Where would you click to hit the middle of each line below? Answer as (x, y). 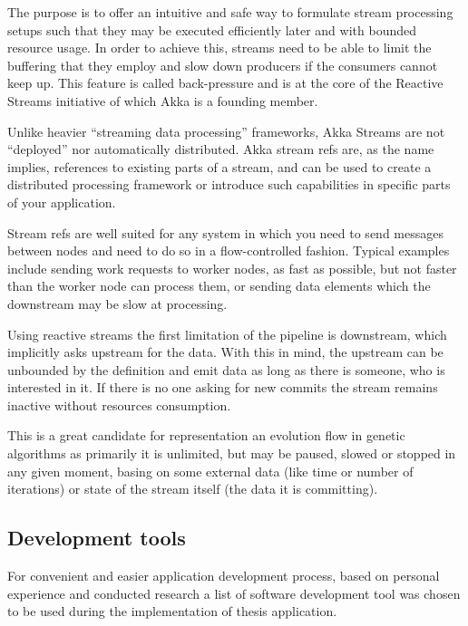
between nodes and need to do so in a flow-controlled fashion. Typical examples (229, 250)
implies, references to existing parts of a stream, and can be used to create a (219, 166)
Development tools (97, 538)
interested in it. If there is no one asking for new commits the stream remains (223, 387)
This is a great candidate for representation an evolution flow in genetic (206, 435)
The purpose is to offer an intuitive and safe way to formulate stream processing (230, 12)
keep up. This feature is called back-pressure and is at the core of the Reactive (225, 83)
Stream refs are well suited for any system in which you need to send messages (225, 232)
